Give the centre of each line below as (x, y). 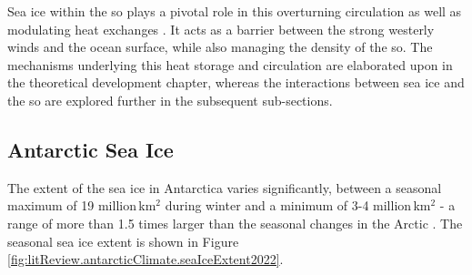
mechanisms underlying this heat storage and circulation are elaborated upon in (230, 64)
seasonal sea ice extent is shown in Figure (123, 241)
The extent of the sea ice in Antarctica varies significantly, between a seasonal (225, 187)
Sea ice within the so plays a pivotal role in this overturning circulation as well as (235, 11)
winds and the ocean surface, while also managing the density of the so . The (220, 47)
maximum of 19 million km (82, 205)
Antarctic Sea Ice (90, 149)
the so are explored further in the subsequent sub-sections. (170, 100)
